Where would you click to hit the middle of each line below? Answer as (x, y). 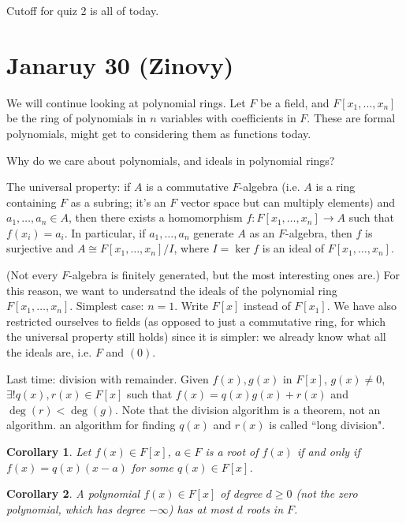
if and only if (328, 451)
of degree (241, 493)
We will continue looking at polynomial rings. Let (126, 102)
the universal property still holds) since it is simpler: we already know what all (196, 336)
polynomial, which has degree (76, 508)
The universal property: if (69, 187)
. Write (192, 306)
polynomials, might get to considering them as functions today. (159, 133)
